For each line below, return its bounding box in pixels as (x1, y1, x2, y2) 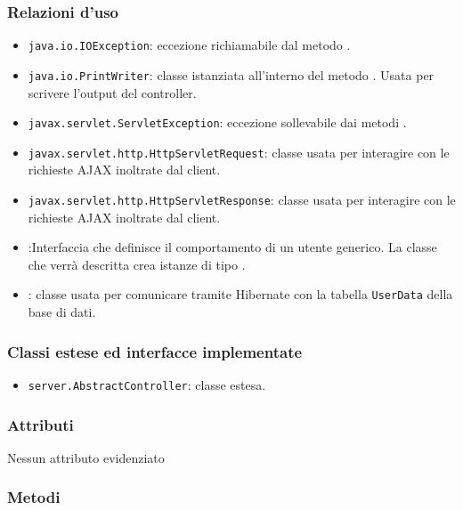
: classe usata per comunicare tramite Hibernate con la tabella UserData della (28, 285, 453, 304)
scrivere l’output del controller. (28, 83, 197, 101)
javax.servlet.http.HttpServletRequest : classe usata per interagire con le (28, 142, 450, 161)
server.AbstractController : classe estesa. (28, 375, 266, 393)
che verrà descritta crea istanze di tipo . (28, 255, 246, 273)
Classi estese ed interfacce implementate (7, 340, 303, 362)
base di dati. (28, 303, 96, 321)
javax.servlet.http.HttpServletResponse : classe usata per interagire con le (28, 190, 456, 209)
